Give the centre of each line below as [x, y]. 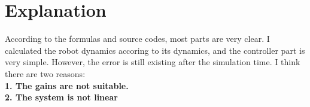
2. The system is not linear [61, 97]
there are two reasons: [45, 73]
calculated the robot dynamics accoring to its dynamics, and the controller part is [155, 50]
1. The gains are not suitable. [67, 85]
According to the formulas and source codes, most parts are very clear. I [137, 39]
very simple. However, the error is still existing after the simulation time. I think [153, 62]
